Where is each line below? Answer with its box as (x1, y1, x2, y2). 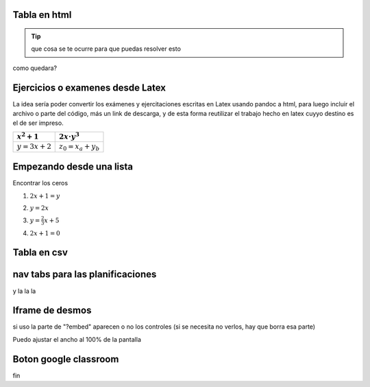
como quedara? (12, 64, 58, 72)
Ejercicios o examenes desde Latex (12, 82, 166, 93)
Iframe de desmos (12, 305, 92, 316)
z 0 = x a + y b (59, 142, 100, 152)
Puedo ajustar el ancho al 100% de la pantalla (12, 335, 142, 343)
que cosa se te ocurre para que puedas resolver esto (31, 45, 182, 53)
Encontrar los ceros (12, 179, 69, 187)
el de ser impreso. (12, 119, 64, 127)
